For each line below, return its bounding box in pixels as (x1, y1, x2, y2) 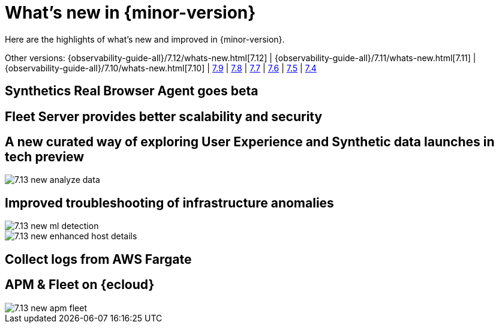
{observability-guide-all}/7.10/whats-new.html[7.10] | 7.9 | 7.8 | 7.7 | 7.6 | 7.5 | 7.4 (5, 62, 317, 73)
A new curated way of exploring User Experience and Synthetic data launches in (5, 134, 495, 150)
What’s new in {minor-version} (5, 2, 256, 23)
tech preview (5, 149, 85, 165)
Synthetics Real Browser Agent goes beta (5, 83, 258, 99)
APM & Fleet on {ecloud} (5, 277, 155, 293)
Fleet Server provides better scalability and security (5, 109, 323, 124)
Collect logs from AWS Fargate (5, 251, 192, 267)
